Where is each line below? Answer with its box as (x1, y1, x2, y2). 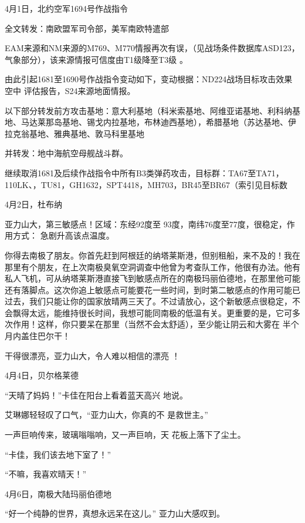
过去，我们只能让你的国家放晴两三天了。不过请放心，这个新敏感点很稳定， (5, 295, 292, 307)
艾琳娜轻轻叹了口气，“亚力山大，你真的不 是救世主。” (5, 408, 208, 421)
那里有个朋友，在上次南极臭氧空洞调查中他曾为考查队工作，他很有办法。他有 (5, 260, 300, 273)
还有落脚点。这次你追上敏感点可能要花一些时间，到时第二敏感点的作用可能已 (5, 283, 300, 296)
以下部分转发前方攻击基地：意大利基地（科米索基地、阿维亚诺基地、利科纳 (5, 104, 292, 116)
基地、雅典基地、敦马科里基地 (29, 127, 144, 139)
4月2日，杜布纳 (5, 198, 62, 210)
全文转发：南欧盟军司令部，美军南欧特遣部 (5, 22, 169, 34)
